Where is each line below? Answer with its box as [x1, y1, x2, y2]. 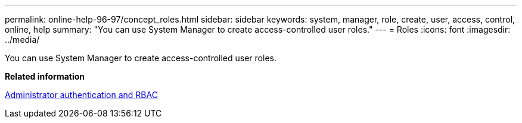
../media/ [5, 34, 40, 45]
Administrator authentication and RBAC [5, 90, 158, 100]
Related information [5, 71, 85, 81]
